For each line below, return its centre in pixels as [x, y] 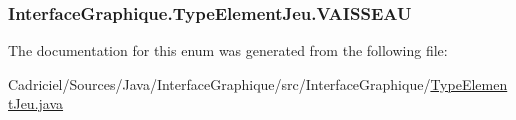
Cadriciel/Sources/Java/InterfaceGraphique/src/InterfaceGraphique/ [219, 83]
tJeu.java [36, 103]
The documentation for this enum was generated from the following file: [228, 50]
